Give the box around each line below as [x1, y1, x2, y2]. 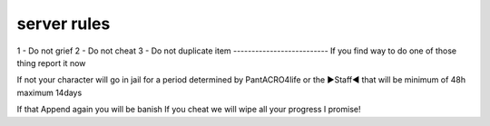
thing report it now [16, 57, 86, 68]
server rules [16, 14, 111, 34]
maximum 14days [16, 87, 83, 98]
